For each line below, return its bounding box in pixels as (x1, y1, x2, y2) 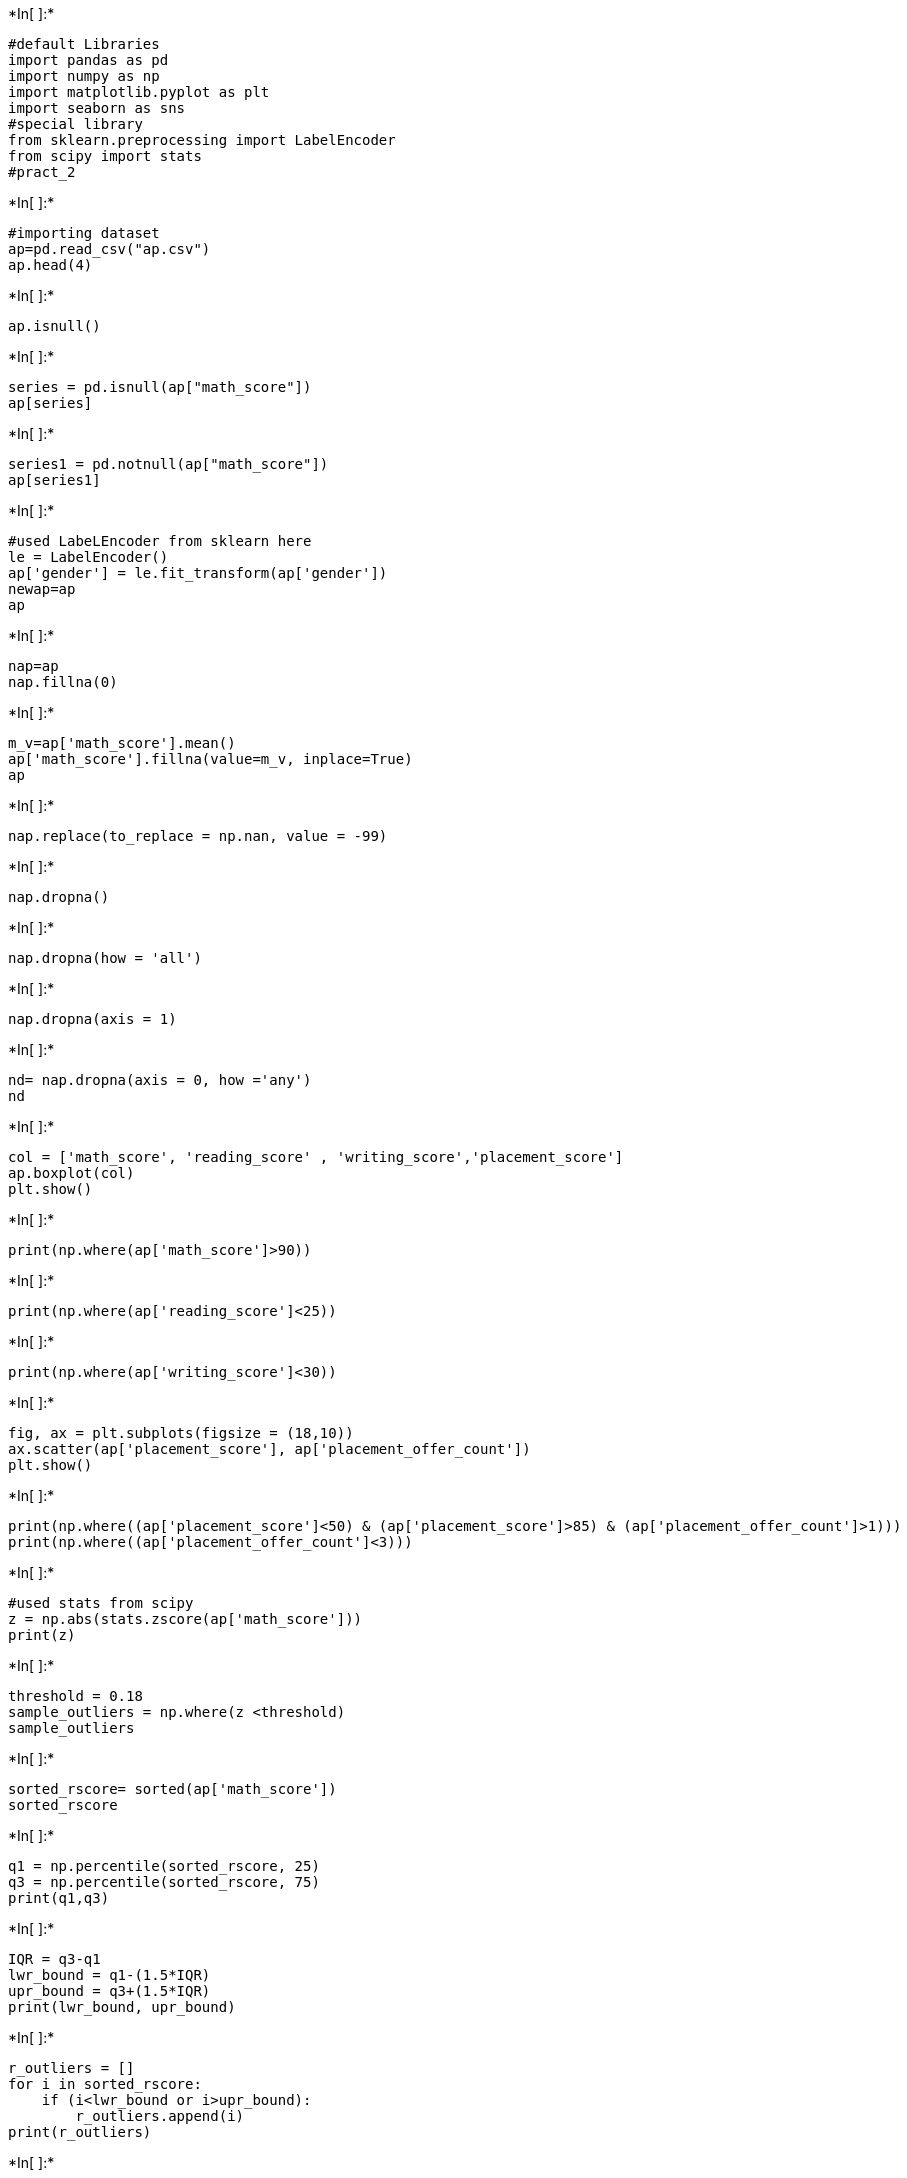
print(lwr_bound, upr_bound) (8, 1999, 236, 2015)
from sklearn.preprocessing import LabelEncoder (8, 132, 396, 148)
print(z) (8, 1627, 76, 1643)
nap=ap (8, 658, 59, 674)
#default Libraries (8, 36, 160, 52)
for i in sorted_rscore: (8, 2076, 202, 2092)
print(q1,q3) (8, 1890, 110, 1906)
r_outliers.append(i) (75, 2108, 245, 2124)
